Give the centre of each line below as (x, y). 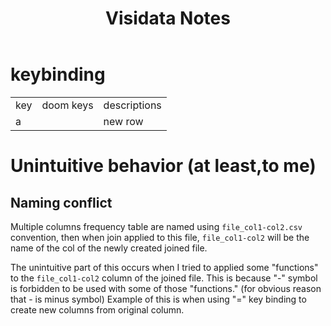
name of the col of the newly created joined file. (109, 248)
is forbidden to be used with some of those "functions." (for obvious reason (166, 288)
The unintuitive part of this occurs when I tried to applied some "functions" (164, 267)
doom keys (67, 105)
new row (123, 121)
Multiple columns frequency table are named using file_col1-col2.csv (156, 226)
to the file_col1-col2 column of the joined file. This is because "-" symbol (164, 278)
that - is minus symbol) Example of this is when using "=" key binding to (158, 299)
